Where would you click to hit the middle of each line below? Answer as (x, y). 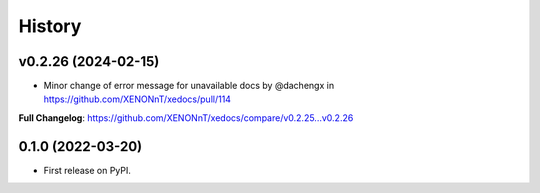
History (50, 26)
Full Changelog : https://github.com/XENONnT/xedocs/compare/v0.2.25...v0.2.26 (186, 117)
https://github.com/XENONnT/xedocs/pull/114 (137, 99)
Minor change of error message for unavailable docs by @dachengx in (189, 86)
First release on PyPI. (87, 170)
